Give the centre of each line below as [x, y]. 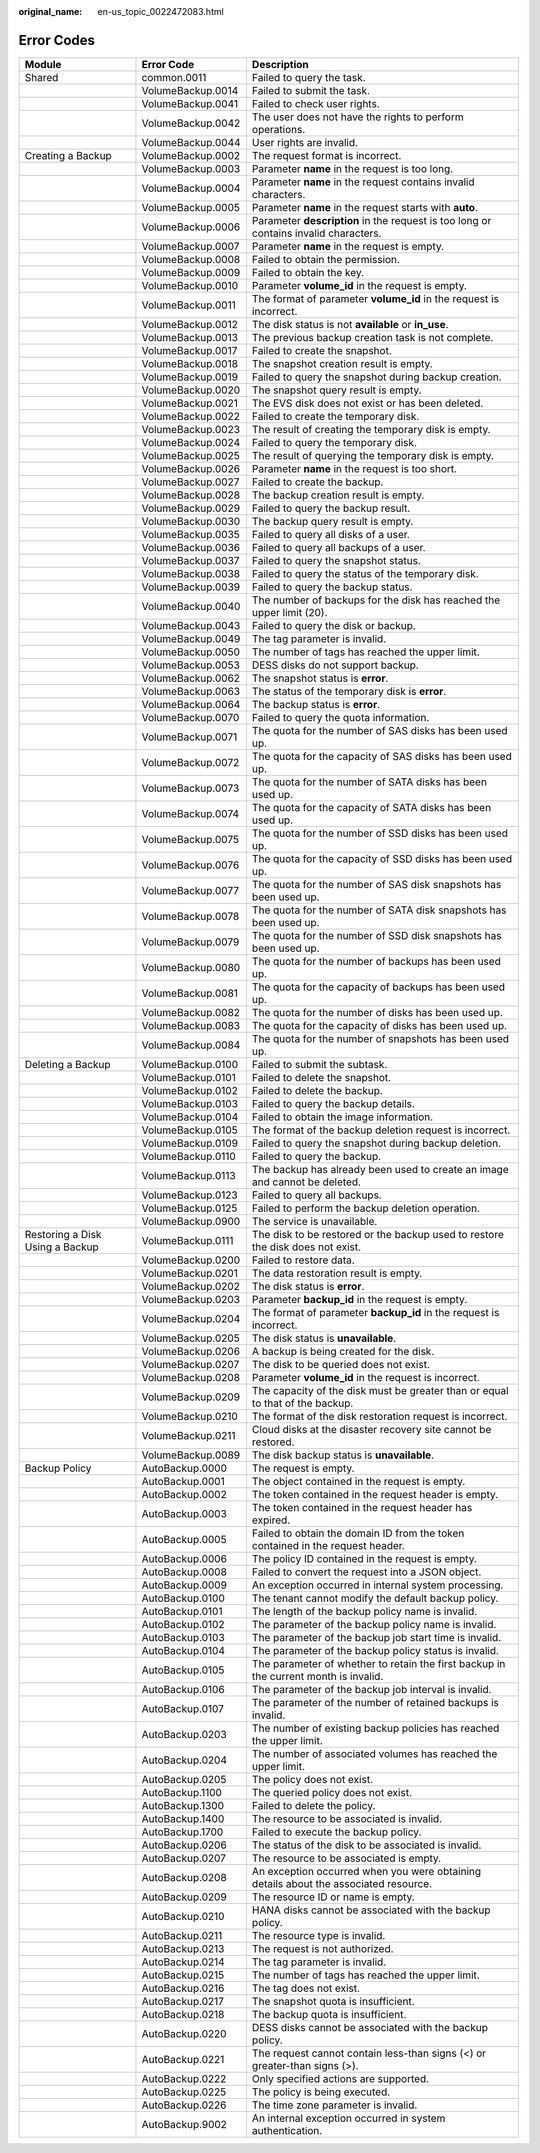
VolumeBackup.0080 [191, 967]
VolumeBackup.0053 [190, 665]
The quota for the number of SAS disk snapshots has [376, 884]
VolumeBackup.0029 [190, 508]
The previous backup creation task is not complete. [372, 337]
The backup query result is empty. [332, 521]
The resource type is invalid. [318, 1935]
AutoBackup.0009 [184, 1585]
